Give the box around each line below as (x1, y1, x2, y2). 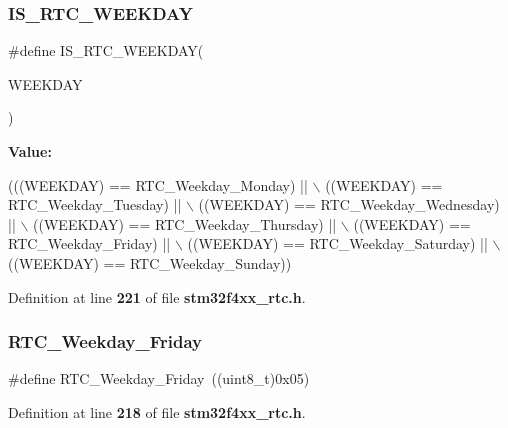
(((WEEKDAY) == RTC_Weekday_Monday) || (8, 174, 308, 195)
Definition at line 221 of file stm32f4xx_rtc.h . (8, 286, 306, 307)
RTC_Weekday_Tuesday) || (8, 194, 182, 215)
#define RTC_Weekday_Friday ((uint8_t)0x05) (8, 368, 310, 389)
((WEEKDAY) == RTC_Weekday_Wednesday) (198, 194, 500, 215)
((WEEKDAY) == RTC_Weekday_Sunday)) (8, 252, 292, 273)
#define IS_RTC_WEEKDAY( (8, 40, 204, 61)
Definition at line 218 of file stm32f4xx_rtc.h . (8, 401, 306, 422)
